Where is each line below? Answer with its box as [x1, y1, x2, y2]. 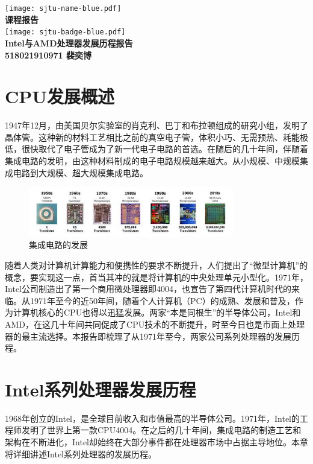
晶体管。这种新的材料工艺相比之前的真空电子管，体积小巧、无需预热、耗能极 [5, 130, 308, 143]
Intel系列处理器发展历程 [5, 377, 196, 401]
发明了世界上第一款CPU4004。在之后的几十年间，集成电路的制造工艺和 [21, 424, 302, 436]
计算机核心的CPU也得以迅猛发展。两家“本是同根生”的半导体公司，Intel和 [13, 306, 301, 319]
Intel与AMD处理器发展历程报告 [5, 36, 133, 49]
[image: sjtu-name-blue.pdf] [5, 4, 122, 13]
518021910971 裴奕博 [5, 48, 91, 61]
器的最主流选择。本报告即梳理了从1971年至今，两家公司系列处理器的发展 [5, 329, 291, 342]
